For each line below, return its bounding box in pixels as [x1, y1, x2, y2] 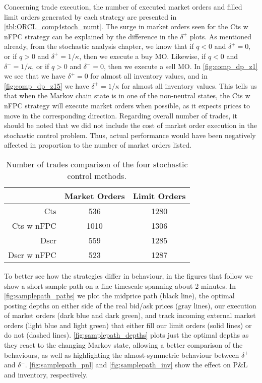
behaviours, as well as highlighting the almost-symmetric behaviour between [4, 349, 239, 360]
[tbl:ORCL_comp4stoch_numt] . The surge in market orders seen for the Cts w [4, 21, 248, 32]
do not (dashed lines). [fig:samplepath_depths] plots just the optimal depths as [4, 330, 249, 340]
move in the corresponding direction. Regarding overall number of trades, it [4, 110, 238, 120]
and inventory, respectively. [4, 369, 88, 379]
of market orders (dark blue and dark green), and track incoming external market [4, 310, 256, 321]
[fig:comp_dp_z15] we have [4, 80, 89, 91]
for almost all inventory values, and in [90, 71, 208, 81]
